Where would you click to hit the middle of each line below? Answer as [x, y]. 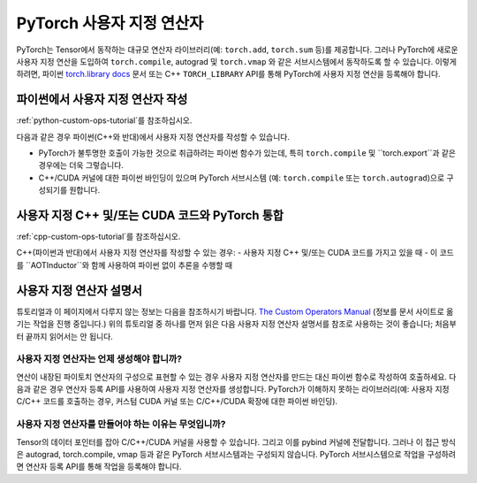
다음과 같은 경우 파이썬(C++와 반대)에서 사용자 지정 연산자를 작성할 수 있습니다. [153, 136]
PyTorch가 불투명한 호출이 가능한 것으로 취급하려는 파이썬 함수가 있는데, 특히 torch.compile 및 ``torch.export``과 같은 [247, 153]
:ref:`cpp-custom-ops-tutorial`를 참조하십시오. [98, 237]
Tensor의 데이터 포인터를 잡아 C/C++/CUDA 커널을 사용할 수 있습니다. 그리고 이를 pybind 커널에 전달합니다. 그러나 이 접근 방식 [236, 441]
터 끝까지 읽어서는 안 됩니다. [65, 336]
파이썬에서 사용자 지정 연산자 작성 [102, 100]
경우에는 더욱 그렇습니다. [81, 165]
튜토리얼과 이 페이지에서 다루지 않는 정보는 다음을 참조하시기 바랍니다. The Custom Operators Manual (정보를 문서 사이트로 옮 [235, 311]
